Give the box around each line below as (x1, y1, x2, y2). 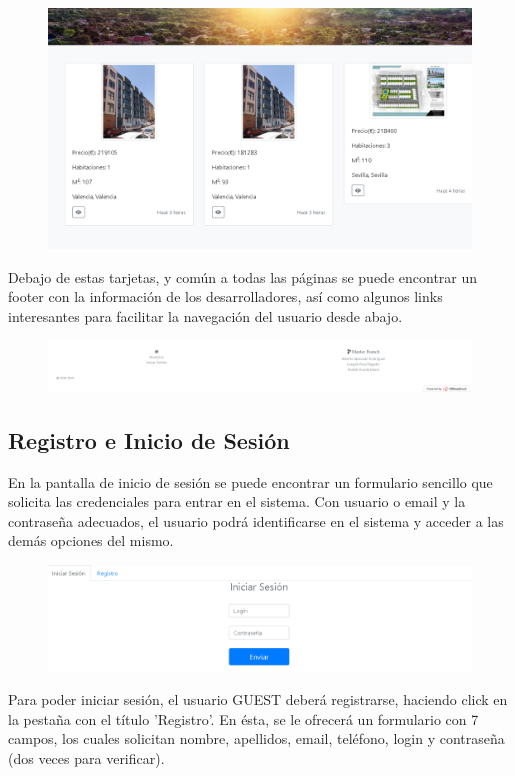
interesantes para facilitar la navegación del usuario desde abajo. (8, 305, 403, 326)
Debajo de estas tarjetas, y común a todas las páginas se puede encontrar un (8, 266, 478, 287)
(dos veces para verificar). (8, 748, 165, 769)
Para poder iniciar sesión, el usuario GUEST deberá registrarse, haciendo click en (8, 689, 508, 710)
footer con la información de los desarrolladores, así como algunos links (8, 286, 443, 307)
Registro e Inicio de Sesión (8, 424, 290, 455)
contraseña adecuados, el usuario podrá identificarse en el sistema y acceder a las (8, 510, 504, 531)
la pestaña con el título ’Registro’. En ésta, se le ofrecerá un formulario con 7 (8, 708, 479, 729)
